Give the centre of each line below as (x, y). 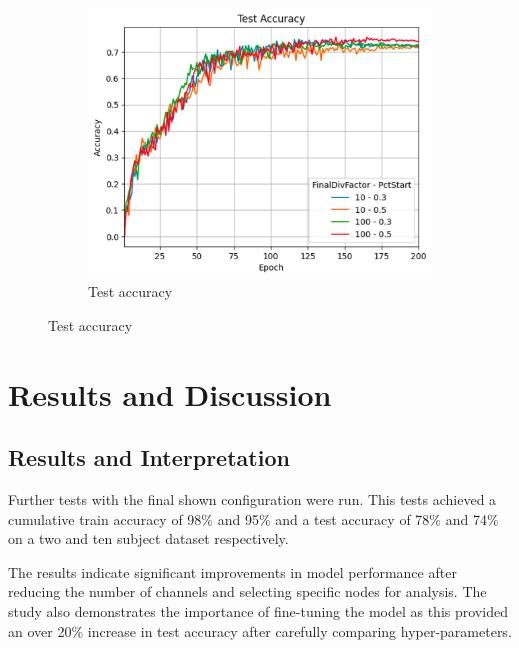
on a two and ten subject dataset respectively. (148, 538)
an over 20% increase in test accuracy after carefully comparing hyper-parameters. (260, 630)
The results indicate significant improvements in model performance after (232, 571)
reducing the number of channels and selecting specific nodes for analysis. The (247, 591)
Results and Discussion (170, 393)
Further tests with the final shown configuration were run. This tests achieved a (252, 499)
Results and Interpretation (149, 457)
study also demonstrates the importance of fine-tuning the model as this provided (258, 611)
